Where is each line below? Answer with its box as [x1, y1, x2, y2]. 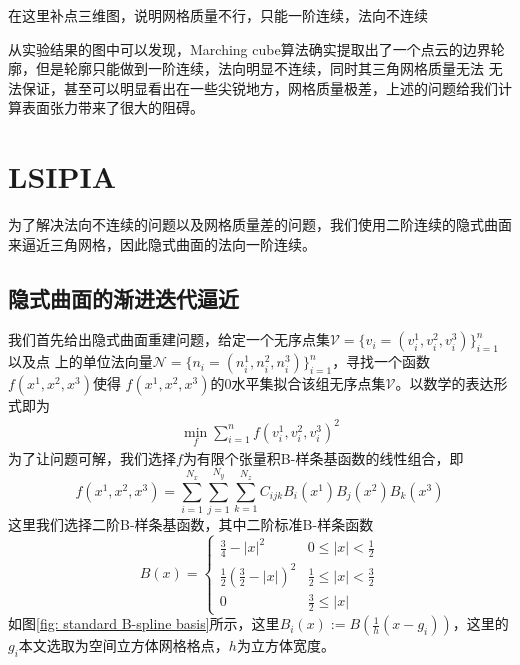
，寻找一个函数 [332, 351, 431, 372]
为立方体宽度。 [236, 635, 335, 656]
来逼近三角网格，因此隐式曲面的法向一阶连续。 [8, 233, 316, 254]
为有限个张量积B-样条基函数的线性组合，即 [182, 447, 464, 468]
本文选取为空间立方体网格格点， [18, 635, 229, 656]
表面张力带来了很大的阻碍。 [21, 97, 204, 118]
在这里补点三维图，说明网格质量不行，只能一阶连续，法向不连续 [8, 5, 428, 25]
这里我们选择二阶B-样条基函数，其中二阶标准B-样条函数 [8, 513, 374, 534]
